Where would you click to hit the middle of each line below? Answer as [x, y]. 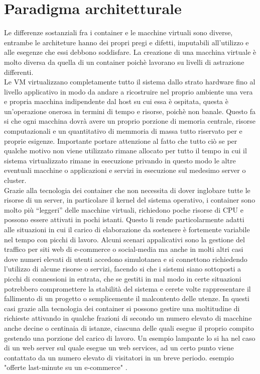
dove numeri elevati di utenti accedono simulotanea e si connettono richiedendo [126, 259]
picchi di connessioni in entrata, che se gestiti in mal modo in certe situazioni [123, 278]
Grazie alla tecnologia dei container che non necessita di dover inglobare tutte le [127, 190]
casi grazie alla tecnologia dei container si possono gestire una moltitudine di [122, 308]
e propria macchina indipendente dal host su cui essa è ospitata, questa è [116, 101]
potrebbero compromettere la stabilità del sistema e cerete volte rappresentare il [127, 288]
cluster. [15, 180]
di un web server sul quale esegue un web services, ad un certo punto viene [119, 348]
